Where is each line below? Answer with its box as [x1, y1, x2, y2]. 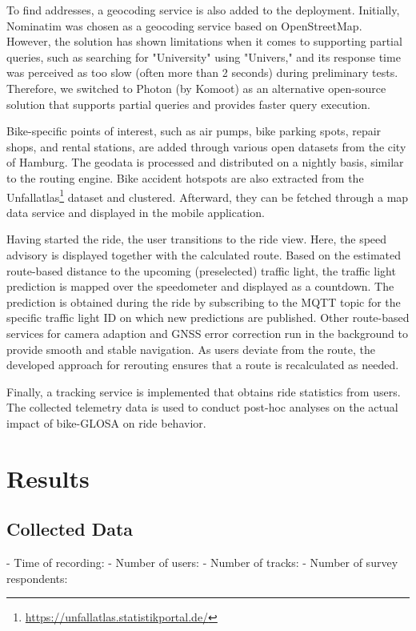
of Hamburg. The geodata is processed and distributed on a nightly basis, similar [6, 154, 404, 171]
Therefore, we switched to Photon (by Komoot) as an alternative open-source [6, 79, 386, 96]
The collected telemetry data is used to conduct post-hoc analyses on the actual [6, 399, 398, 416]
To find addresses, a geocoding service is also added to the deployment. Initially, [6, 2, 400, 18]
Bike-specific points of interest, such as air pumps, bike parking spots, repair [6, 123, 382, 139]
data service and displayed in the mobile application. [6, 203, 265, 220]
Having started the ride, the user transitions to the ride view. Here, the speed [6, 231, 387, 247]
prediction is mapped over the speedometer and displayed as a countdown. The [6, 278, 394, 295]
